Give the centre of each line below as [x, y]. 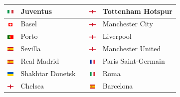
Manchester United [132, 48]
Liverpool [117, 36]
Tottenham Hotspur [137, 11]
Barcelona [118, 85]
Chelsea [32, 85]
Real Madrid [40, 60]
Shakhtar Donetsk [48, 73]
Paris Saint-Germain [134, 60]
